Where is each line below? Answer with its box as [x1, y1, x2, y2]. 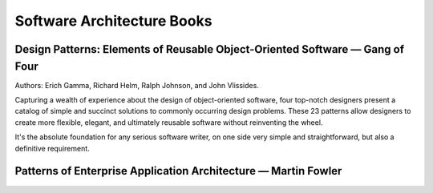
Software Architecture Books [14, 12, 212, 30]
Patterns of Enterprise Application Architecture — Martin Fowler [14, 164, 342, 178]
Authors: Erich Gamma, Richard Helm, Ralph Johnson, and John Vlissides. [14, 80, 260, 90]
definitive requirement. [14, 143, 90, 153]
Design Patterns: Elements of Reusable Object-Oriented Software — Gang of [14, 42, 405, 56]
